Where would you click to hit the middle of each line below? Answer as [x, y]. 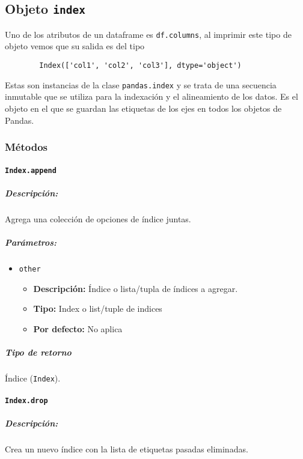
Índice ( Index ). [33, 378]
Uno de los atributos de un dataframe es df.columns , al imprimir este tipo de [148, 34]
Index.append [31, 170]
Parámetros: [31, 242]
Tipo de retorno [38, 352]
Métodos [26, 147]
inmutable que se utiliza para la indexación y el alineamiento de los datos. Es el [151, 96]
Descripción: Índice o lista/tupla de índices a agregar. [136, 288]
